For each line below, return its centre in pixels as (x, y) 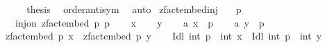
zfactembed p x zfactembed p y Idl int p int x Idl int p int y (163, 36)
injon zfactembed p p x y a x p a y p (140, 22)
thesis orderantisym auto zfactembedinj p (134, 9)
